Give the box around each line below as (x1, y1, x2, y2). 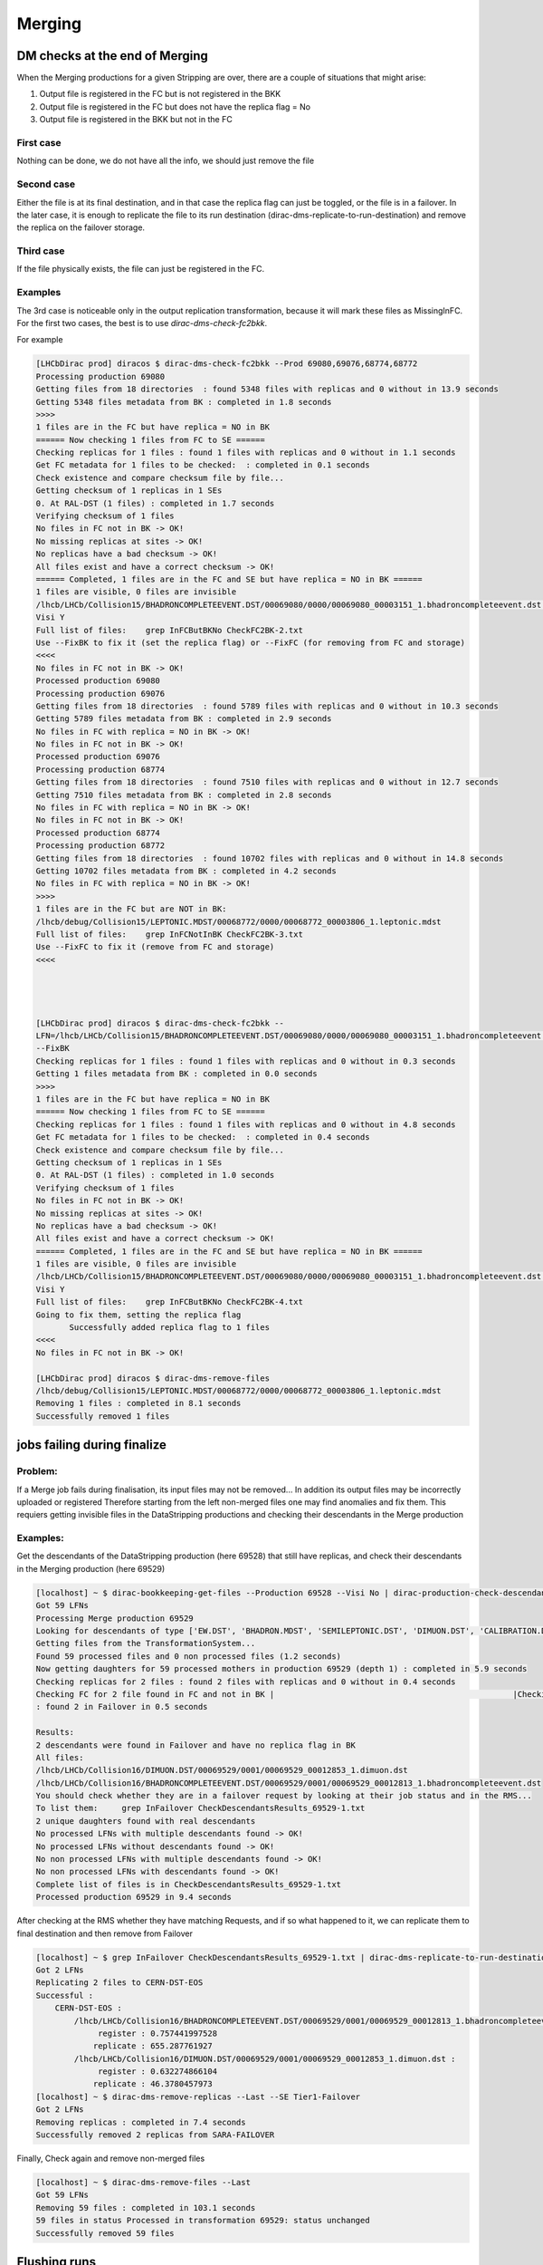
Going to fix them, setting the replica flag (35, 1309, 242, 1320)
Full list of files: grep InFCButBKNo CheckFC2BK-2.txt (35, 625, 303, 635)
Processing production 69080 (35, 371, 166, 381)
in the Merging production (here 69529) (16, 1563, 166, 1574)
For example (16, 334, 63, 345)
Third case (16, 245, 65, 257)
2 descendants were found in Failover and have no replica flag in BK (35, 1740, 357, 1750)
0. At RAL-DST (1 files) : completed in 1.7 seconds (35, 498, 275, 508)
